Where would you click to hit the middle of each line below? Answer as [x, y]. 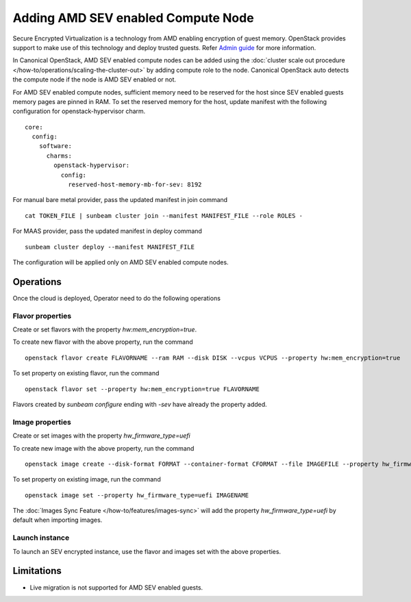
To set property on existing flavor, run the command [86, 373]
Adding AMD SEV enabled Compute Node [133, 18]
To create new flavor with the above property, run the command [103, 342]
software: [55, 146]
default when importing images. [58, 520]
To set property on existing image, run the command [87, 479]
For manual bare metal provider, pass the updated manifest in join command [120, 200]
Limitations [37, 571]
